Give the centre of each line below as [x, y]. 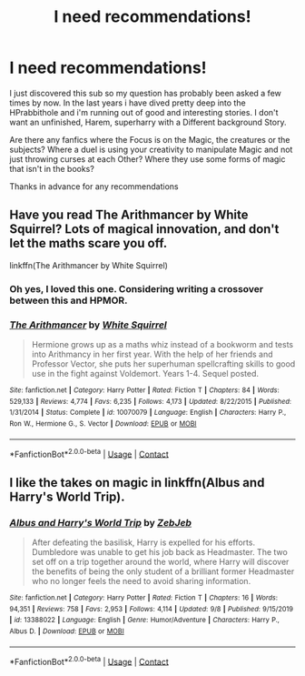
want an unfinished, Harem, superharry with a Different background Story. [148, 122]
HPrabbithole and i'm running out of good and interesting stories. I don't [144, 112]
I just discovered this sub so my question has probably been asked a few [145, 93]
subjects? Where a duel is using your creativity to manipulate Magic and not [151, 149]
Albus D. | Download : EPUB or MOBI [67, 631]
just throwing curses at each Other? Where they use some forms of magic [148, 159]
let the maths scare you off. [89, 243]
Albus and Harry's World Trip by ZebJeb [101, 522]
